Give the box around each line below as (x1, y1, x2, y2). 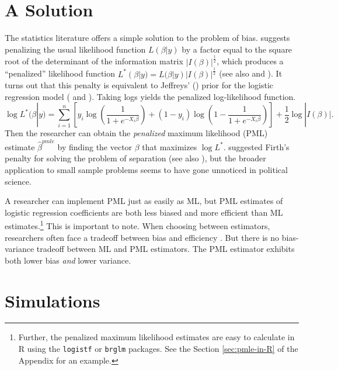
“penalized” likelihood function (5, 67, 116, 79)
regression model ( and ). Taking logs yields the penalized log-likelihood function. (5, 90, 296, 102)
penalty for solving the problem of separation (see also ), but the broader (5, 152, 266, 164)
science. (5, 175, 32, 187)
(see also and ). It (219, 67, 283, 79)
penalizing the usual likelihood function (5, 43, 146, 55)
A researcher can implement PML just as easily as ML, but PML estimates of (5, 195, 283, 207)
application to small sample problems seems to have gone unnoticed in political (5, 163, 288, 175)
